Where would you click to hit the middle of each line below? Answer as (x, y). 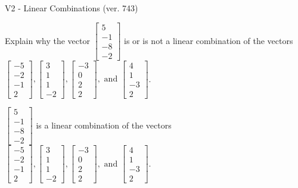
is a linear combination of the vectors (104, 125)
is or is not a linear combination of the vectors (209, 40)
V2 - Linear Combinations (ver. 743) (72, 8)
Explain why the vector (47, 40)
